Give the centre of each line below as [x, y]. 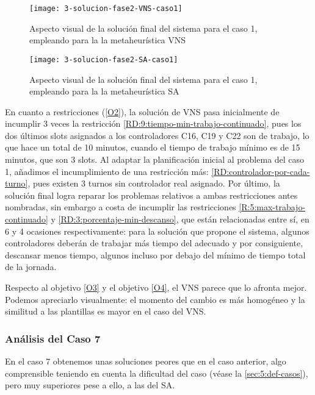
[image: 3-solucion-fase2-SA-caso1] [104, 59]
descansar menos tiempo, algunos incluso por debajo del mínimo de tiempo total [155, 254]
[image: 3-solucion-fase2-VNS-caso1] [106, 9]
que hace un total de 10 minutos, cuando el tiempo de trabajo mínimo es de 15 [153, 147]
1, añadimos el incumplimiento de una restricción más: [107, 171]
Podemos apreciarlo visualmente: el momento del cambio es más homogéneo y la [155, 299]
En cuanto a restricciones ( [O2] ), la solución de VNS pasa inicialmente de [142, 111]
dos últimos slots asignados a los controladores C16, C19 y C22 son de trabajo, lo [157, 135]
